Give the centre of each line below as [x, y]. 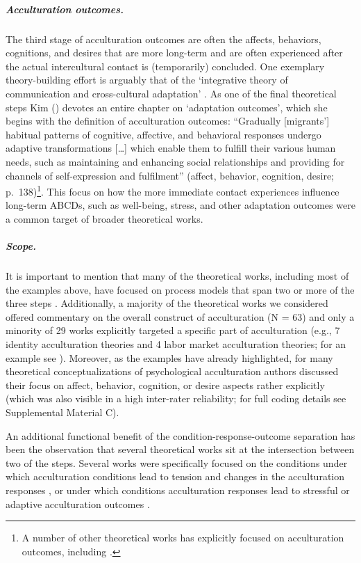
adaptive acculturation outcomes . [78, 503]
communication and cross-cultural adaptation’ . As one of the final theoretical [171, 93]
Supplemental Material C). [62, 412]
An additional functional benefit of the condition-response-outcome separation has [180, 435]
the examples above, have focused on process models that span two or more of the [180, 289]
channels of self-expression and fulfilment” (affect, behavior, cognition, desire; [170, 175]
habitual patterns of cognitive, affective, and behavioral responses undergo [163, 134]
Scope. [21, 246]
